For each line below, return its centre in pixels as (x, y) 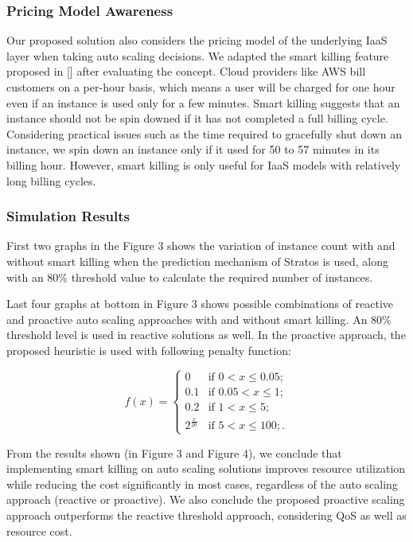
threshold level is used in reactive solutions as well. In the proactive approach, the (206, 335)
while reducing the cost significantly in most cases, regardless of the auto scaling (202, 484)
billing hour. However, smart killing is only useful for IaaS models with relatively (204, 164)
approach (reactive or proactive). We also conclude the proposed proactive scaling (206, 499)
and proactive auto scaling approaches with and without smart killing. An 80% (199, 319)
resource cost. (39, 530)
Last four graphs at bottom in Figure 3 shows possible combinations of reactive (200, 304)
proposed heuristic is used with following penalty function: (149, 350)
